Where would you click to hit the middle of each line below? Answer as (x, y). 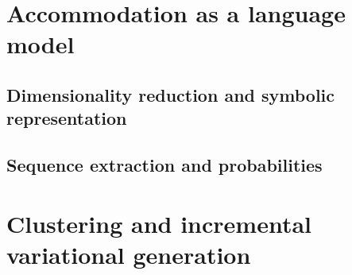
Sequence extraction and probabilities (164, 165)
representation (67, 118)
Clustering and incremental (159, 223)
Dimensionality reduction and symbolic (171, 94)
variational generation (129, 254)
